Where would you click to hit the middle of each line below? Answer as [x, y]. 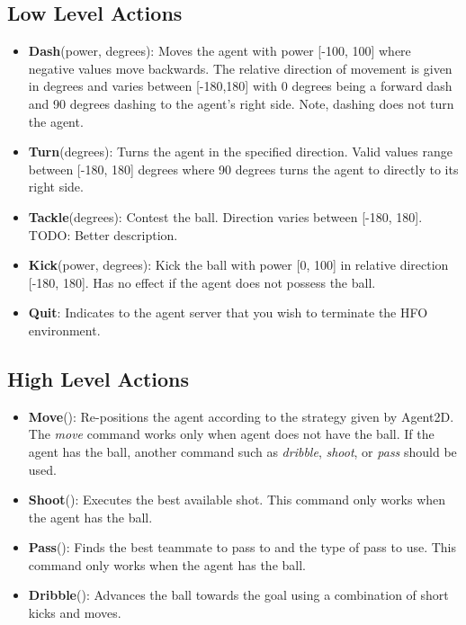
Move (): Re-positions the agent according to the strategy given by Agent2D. [241, 416]
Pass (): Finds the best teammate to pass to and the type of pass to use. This [242, 547]
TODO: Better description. [103, 234]
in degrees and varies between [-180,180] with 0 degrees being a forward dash [240, 86]
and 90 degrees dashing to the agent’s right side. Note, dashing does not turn [241, 103]
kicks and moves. [75, 613]
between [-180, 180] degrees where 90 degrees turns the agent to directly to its [243, 169]
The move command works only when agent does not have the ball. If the [231, 434]
